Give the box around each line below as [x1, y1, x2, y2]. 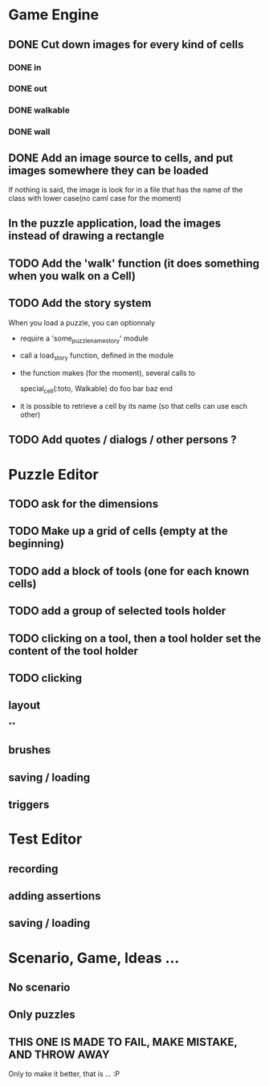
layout [8, 699, 41, 712]
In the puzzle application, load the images [8, 217, 222, 231]
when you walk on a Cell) [8, 269, 137, 283]
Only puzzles [8, 1008, 76, 1022]
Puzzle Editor [8, 465, 99, 484]
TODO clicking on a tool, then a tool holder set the [8, 631, 262, 645]
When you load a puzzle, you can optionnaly [8, 317, 156, 327]
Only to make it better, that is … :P [8, 1069, 120, 1079]
